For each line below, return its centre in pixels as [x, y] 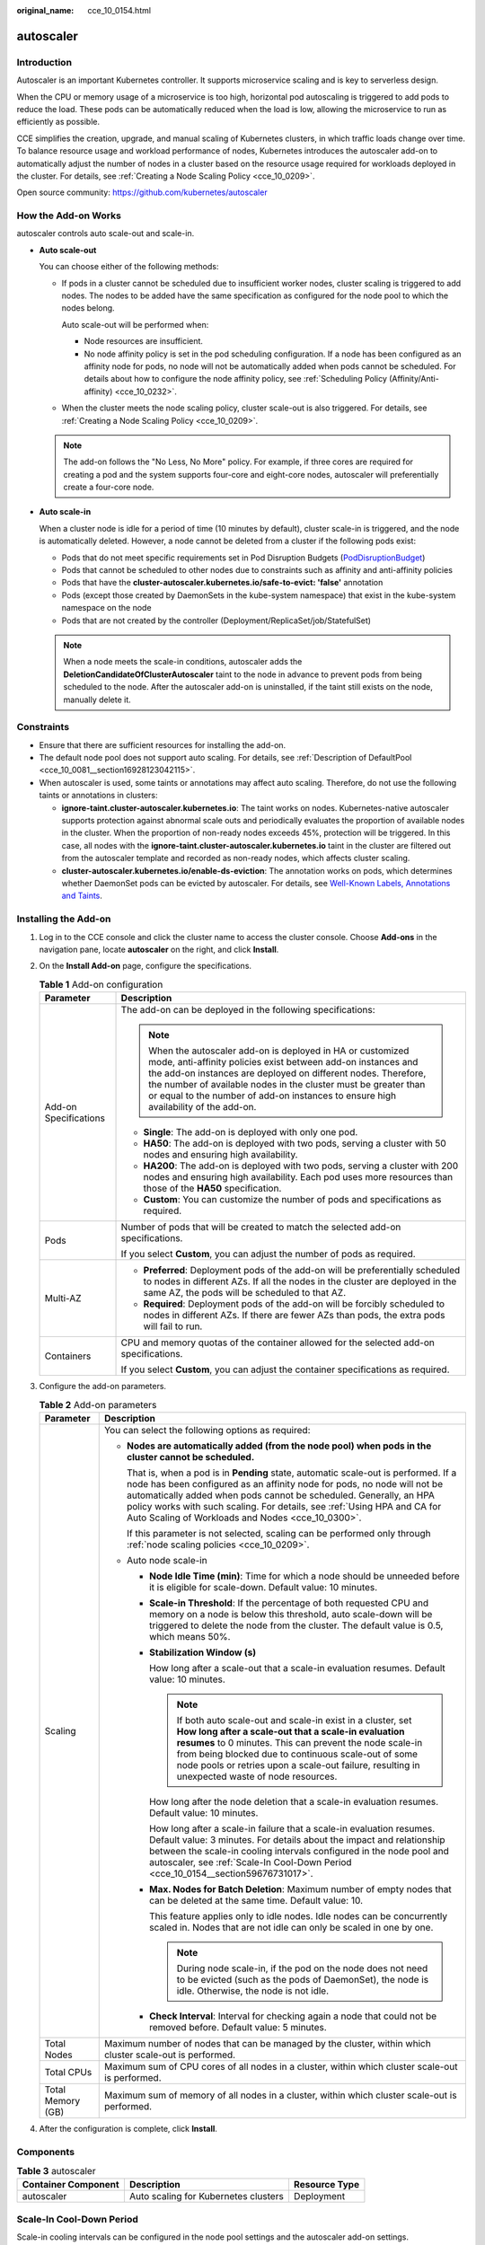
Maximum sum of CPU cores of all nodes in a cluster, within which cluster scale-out [281, 2066]
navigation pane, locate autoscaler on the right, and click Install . [159, 949]
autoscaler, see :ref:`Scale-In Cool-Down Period [250, 1862]
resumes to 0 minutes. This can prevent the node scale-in [300, 1742]
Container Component [71, 2185]
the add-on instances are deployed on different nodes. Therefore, [287, 1073]
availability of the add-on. [203, 1107]
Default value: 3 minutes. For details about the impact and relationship [297, 1839]
